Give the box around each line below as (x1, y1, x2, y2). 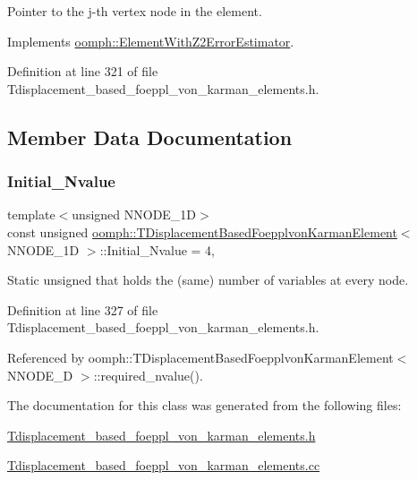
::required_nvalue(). (93, 365, 203, 384)
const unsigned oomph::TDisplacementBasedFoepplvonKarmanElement (7, 222, 397, 241)
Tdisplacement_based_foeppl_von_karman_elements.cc (7, 456, 320, 475)
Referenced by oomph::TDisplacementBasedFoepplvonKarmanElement (7, 347, 394, 366)
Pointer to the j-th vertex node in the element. (7, 2, 262, 20)
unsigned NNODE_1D (72, 205, 197, 224)
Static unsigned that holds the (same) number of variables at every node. (7, 270, 409, 289)
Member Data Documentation (7, 123, 293, 150)
